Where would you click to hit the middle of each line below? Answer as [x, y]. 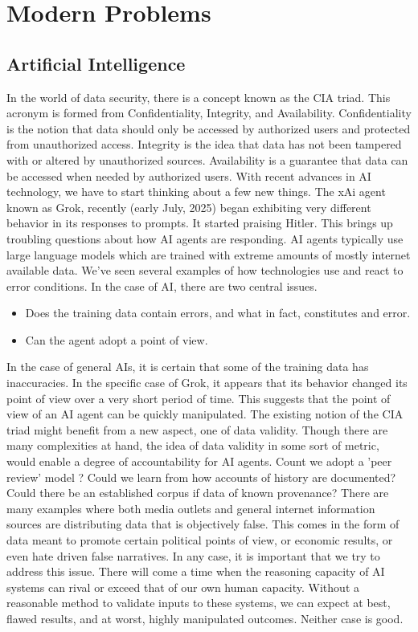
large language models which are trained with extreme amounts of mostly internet [209, 254]
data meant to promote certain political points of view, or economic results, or [200, 540]
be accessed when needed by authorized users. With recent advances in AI [189, 175]
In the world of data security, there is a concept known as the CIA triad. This [199, 97]
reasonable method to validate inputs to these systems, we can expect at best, [199, 603]
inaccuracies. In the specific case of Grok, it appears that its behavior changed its [207, 383]
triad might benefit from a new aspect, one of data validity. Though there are [197, 429]
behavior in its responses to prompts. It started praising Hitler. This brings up [200, 223]
